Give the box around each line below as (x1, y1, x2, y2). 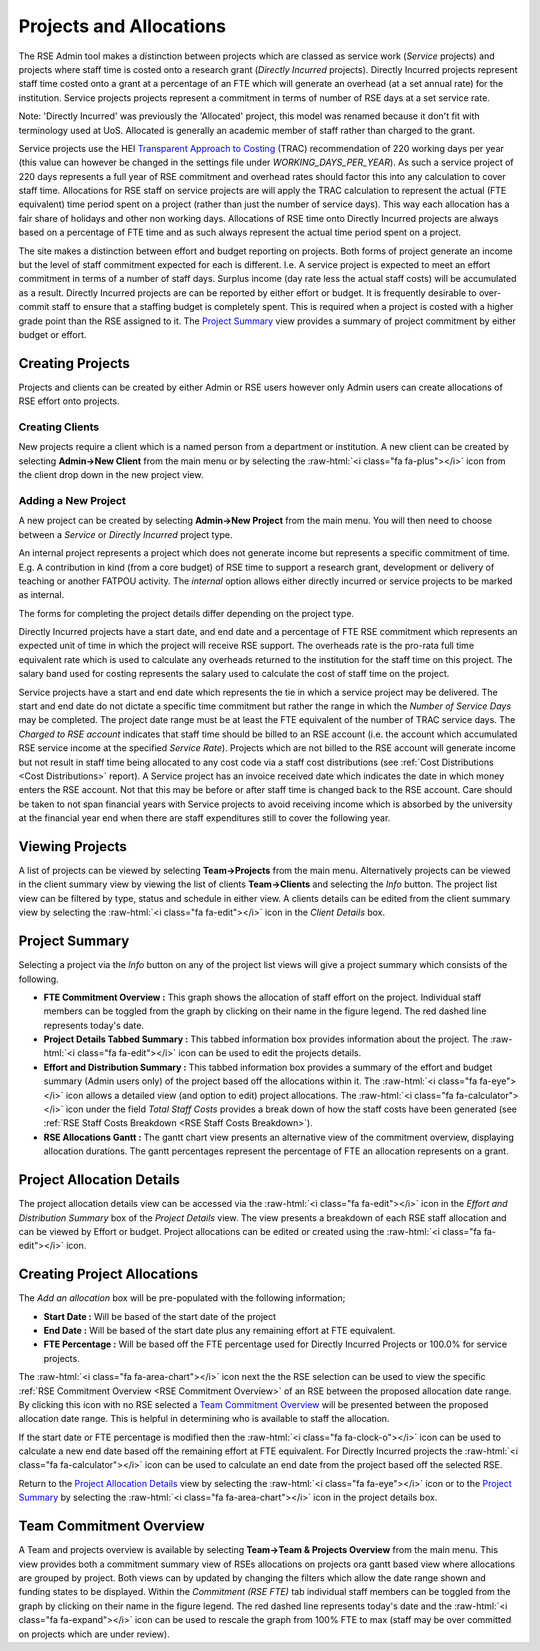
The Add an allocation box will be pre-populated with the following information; (18, 1292, 346, 1304)
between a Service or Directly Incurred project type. (18, 528, 233, 540)
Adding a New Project (18, 493, 127, 507)
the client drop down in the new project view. (18, 469, 204, 481)
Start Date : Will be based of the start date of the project (43, 1310, 277, 1322)
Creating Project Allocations (18, 1266, 199, 1283)
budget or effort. (18, 328, 87, 340)
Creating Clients (18, 420, 100, 434)
